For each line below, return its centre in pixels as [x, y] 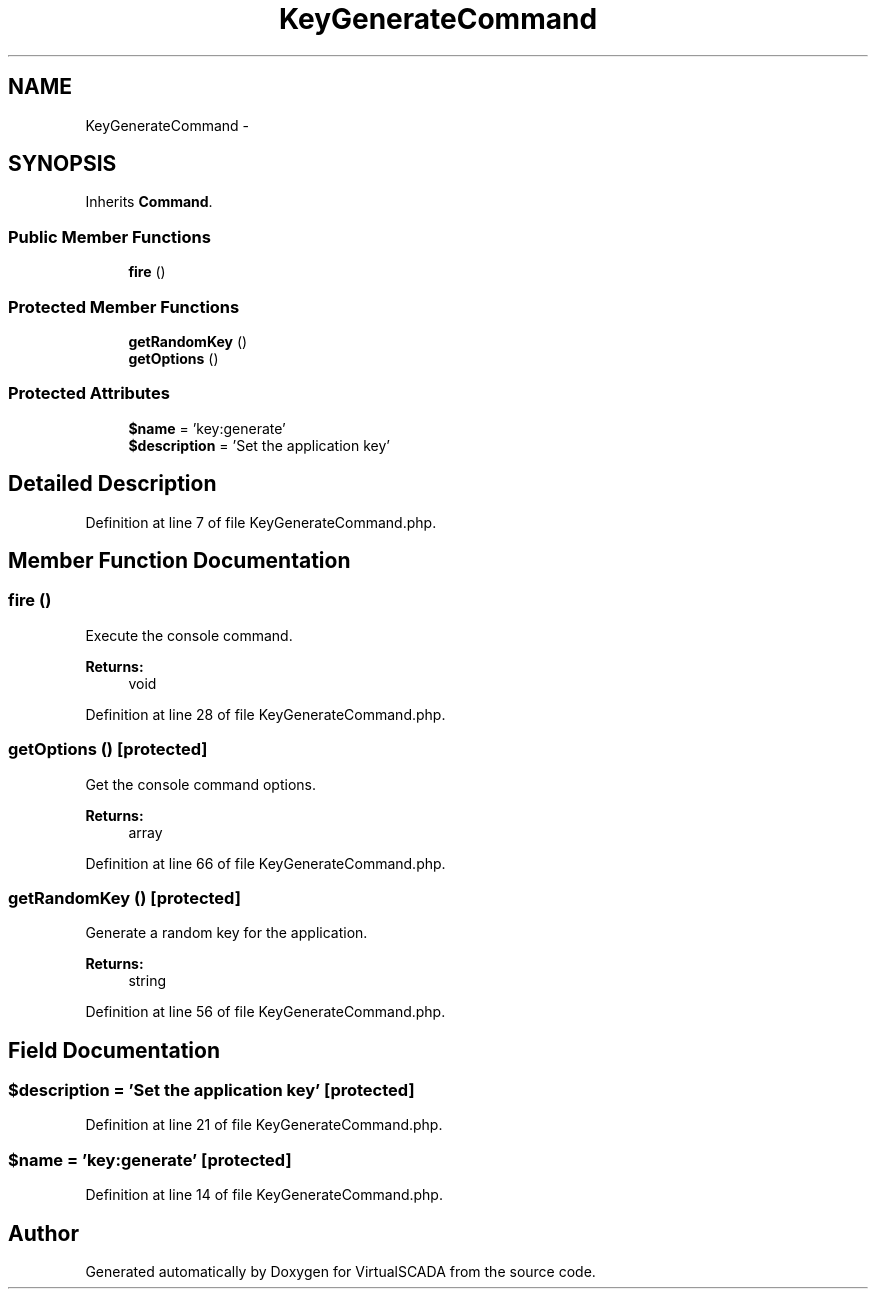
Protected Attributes [89, 393]
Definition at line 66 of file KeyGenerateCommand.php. [265, 863]
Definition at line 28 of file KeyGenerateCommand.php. [265, 714]
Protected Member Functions [124, 306]
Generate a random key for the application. [226, 933]
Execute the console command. [189, 635]
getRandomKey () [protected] [124, 897]
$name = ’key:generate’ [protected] [150, 1159]
